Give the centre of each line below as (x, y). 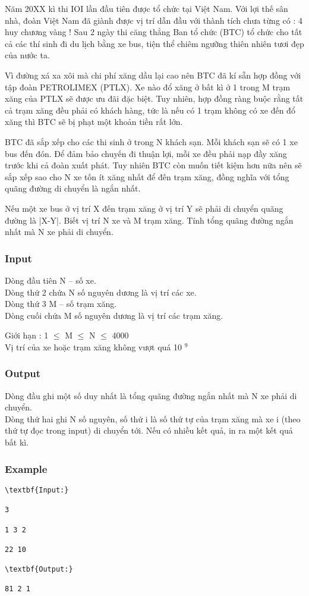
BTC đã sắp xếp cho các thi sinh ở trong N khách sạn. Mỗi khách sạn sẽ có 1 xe (151, 141)
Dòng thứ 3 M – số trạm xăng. (61, 304)
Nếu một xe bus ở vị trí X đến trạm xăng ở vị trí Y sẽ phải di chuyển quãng (144, 208)
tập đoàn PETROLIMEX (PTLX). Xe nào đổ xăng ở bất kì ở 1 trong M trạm (148, 87)
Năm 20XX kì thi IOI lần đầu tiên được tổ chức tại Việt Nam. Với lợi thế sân (146, 8)
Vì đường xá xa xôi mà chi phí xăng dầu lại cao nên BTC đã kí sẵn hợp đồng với (153, 75)
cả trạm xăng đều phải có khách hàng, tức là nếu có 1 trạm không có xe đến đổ (150, 110)
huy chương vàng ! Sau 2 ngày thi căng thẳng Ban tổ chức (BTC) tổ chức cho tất (154, 32)
